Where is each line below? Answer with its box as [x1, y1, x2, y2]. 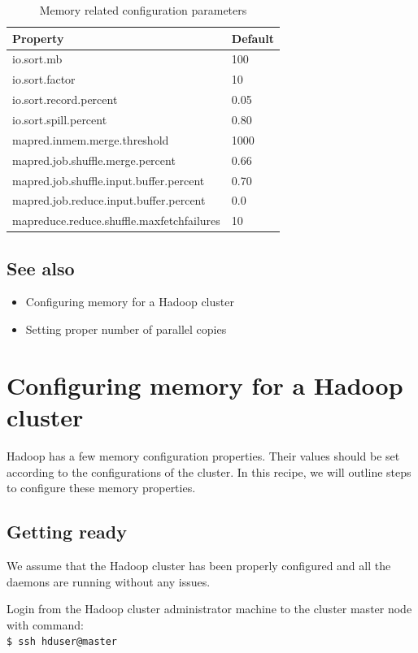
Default [231, 29, 274, 46]
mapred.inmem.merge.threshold [12, 131, 169, 148]
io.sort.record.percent [12, 91, 118, 108]
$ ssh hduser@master [7, 636, 118, 648]
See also [7, 255, 75, 280]
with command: [7, 616, 84, 633]
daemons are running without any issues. [7, 573, 211, 590]
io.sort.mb [12, 50, 63, 67]
